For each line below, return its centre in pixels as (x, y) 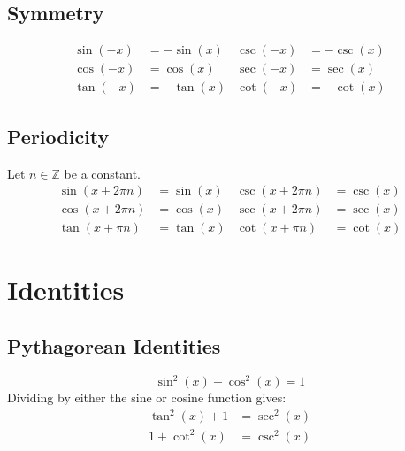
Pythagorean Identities (114, 345)
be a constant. (102, 173)
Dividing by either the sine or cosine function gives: (147, 397)
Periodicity (58, 136)
